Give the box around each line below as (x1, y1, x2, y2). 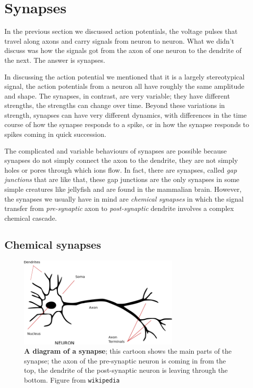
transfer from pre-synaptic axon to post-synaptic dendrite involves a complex (4, 203, 234, 213)
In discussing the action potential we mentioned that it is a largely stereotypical (4, 71, 245, 81)
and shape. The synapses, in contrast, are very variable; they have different (4, 90, 230, 101)
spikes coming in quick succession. (4, 129, 106, 139)
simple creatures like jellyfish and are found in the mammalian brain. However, (4, 184, 242, 194)
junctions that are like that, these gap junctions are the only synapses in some (4, 174, 240, 184)
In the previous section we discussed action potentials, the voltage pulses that (4, 26, 238, 36)
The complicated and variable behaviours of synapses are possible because (4, 145, 227, 155)
